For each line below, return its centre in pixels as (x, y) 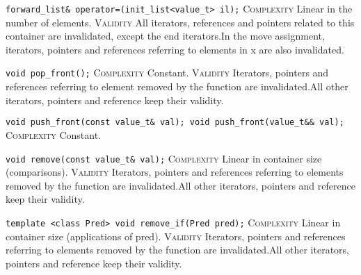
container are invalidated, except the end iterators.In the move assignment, (165, 36)
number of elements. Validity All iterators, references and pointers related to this (180, 22)
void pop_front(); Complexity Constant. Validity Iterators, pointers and (167, 73)
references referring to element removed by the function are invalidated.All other (177, 86)
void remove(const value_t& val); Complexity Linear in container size (164, 158)
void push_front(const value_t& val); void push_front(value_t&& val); (175, 123)
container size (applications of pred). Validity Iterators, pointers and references (176, 236)
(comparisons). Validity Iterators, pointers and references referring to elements (175, 172)
